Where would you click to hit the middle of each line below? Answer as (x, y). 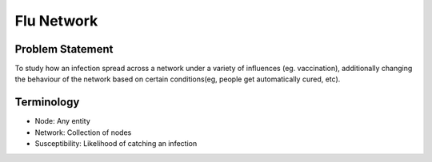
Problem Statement (64, 49)
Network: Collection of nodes (83, 132)
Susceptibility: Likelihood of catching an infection (116, 144)
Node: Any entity (63, 121)
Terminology (47, 103)
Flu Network (56, 21)
